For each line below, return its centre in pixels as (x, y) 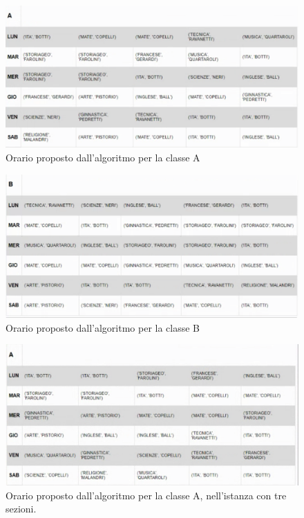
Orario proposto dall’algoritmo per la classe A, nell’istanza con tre (146, 495)
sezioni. (21, 509)
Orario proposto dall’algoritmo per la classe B (103, 327)
